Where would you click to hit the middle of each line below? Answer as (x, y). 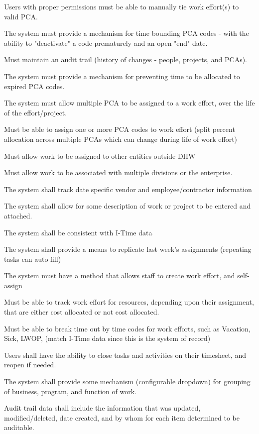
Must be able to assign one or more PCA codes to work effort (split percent (120, 129)
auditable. (19, 427)
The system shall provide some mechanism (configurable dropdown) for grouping (127, 381)
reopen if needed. (30, 365)
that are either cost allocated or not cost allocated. (82, 312)
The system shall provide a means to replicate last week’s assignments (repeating (128, 249)
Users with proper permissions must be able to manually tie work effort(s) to (122, 6)
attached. (18, 215)
